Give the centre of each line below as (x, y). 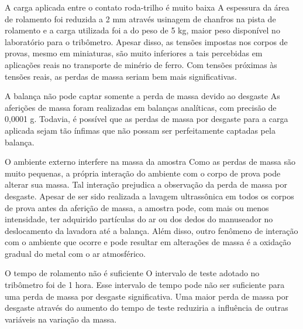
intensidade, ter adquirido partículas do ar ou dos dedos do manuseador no (139, 219)
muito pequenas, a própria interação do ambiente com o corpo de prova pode (143, 173)
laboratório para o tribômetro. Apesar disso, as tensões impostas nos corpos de (146, 41)
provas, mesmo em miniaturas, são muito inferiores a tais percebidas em (134, 53)
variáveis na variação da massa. (61, 319)
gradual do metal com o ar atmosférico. (75, 253)
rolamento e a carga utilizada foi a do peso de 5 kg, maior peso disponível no (142, 30)
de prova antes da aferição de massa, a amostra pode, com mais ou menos (137, 207)
